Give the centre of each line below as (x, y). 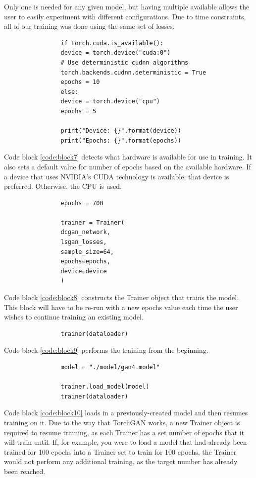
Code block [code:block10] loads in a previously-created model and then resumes (126, 413)
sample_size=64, (87, 252)
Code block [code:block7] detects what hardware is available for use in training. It (128, 157)
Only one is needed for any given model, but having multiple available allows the (127, 6)
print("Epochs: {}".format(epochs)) (121, 140)
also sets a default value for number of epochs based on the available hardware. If (128, 166)
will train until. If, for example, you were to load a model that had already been (126, 442)
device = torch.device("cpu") (110, 102)
